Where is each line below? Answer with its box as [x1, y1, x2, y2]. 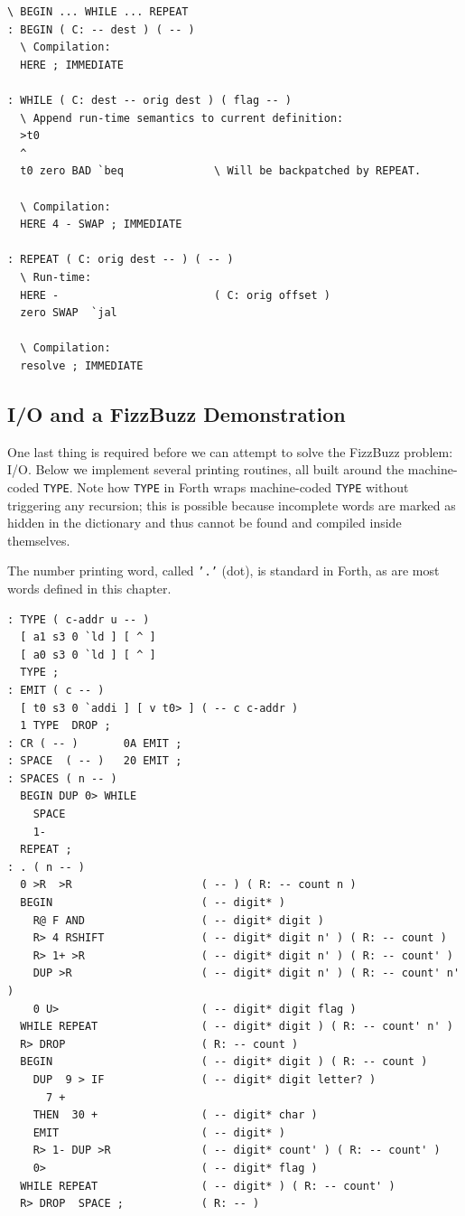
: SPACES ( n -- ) [7, 772, 117, 785]
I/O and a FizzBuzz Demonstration [7, 399, 346, 427]
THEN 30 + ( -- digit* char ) [33, 1108, 318, 1122]
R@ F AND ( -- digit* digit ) [33, 913, 324, 927]
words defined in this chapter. [7, 578, 172, 597]
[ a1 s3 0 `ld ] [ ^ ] [20, 631, 156, 644]
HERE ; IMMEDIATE [20, 58, 124, 71]
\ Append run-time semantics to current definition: [20, 111, 344, 125]
